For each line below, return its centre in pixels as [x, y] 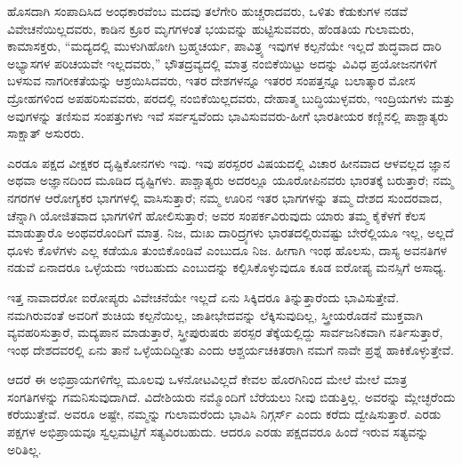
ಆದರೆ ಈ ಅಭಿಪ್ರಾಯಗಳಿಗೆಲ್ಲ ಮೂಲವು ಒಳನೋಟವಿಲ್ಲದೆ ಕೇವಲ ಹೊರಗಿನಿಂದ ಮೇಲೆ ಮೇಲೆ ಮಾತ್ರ [207, 379]
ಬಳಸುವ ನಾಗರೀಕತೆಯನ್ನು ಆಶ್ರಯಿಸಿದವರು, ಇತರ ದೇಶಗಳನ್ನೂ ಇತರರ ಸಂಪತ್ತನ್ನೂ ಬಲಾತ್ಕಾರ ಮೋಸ [211, 80]
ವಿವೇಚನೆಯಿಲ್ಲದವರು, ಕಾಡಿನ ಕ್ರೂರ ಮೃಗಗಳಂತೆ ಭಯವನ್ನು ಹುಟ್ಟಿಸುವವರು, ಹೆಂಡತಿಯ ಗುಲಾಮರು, [211, 28]
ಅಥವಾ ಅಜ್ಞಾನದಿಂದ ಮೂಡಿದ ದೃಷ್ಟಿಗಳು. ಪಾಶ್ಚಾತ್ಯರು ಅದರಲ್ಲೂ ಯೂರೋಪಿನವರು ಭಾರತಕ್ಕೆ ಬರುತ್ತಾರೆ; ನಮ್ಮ [231, 180]
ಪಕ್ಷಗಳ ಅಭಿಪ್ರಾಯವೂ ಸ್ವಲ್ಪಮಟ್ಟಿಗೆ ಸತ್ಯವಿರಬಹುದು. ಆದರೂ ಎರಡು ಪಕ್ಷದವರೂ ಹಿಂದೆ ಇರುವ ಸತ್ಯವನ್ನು [218, 432]
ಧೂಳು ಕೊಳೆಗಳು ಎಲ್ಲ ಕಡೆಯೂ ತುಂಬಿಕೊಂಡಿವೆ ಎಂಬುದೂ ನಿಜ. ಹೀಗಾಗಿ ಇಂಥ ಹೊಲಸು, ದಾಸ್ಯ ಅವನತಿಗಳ [227, 249]
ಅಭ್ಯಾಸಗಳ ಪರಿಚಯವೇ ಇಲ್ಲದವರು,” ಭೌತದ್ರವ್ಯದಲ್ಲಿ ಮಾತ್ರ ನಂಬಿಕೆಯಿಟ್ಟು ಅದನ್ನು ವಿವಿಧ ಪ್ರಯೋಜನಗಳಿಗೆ [222, 63]
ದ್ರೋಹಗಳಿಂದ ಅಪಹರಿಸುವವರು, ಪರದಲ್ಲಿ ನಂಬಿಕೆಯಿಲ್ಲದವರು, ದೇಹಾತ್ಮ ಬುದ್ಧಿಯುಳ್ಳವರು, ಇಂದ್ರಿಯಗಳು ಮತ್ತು [231, 97]
